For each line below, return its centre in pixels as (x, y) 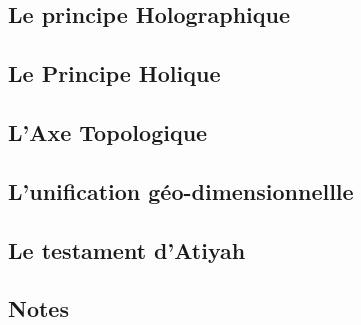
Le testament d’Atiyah (127, 249)
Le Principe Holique (114, 73)
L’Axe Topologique (108, 131)
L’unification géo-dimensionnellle (181, 190)
